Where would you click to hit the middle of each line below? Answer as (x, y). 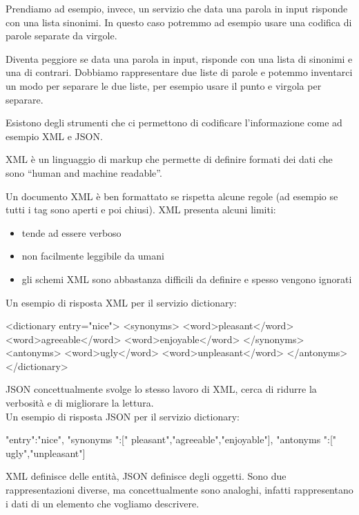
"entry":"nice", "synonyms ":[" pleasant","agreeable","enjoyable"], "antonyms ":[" (171, 439)
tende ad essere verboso (71, 232)
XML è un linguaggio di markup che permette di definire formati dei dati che (169, 159)
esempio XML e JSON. (54, 136)
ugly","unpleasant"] (46, 453)
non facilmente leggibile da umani (93, 256)
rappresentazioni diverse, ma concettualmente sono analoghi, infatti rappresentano (179, 490)
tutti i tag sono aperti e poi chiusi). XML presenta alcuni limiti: (141, 210)
